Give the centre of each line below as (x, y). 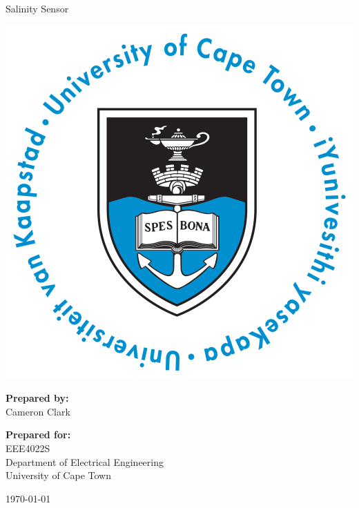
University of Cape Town (58, 475)
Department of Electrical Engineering (85, 461)
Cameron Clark (38, 411)
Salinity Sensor (37, 8)
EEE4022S (28, 448)
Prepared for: (38, 434)
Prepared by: (37, 398)
